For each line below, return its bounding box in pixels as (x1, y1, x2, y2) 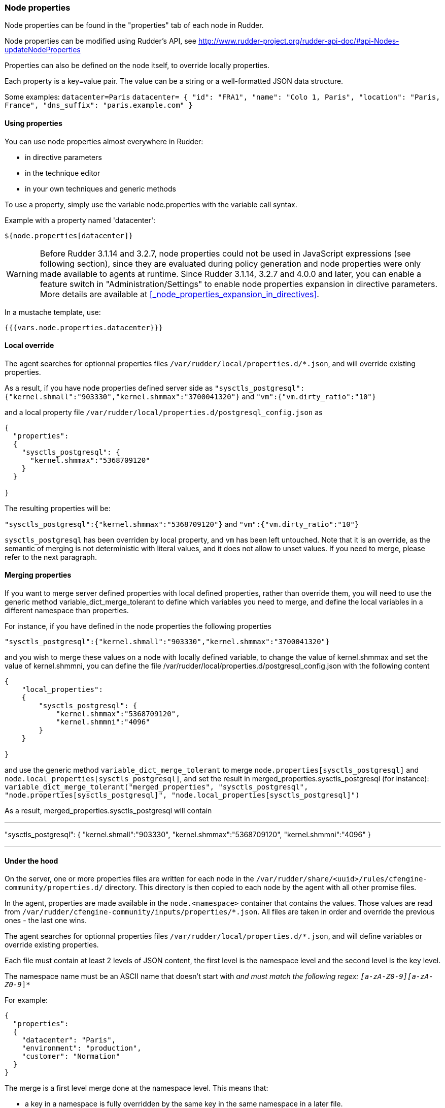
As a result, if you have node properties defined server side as (5, 383, 213, 392)
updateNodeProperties (5, 45, 81, 54)
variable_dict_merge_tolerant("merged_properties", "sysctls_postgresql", (5, 783, 309, 792)
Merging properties (5, 571, 72, 580)
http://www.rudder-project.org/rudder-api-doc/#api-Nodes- (198, 37, 399, 46)
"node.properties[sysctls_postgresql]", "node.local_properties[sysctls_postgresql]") (5, 791, 360, 800)
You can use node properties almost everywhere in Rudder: (5, 137, 203, 146)
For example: (5, 996, 48, 1005)
